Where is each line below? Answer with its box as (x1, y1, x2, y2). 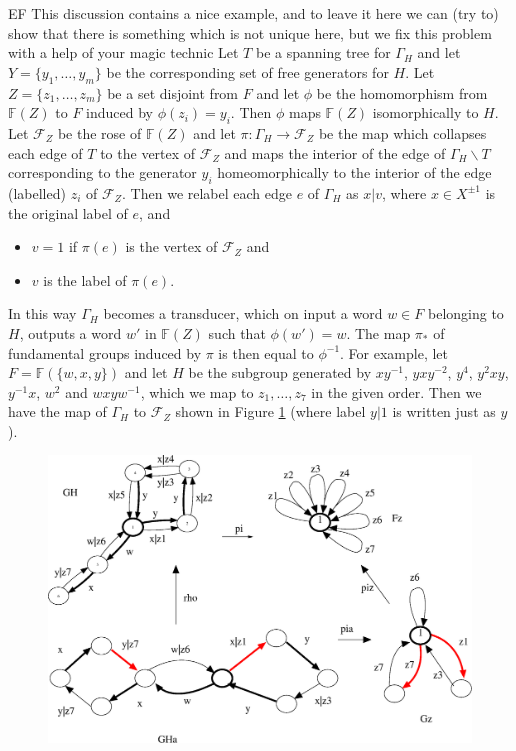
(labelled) (8, 182, 66, 203)
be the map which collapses (318, 122, 487, 143)
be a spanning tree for (255, 42, 391, 63)
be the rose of (57, 122, 142, 143)
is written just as (392, 401, 496, 422)
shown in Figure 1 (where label (175, 401, 366, 422)
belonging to (427, 303, 504, 324)
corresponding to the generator (8, 162, 197, 183)
